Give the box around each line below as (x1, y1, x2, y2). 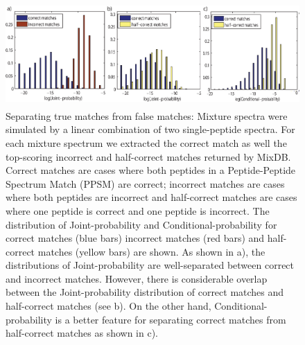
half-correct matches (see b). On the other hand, (6, 299, 211, 313)
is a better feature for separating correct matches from (55, 312, 286, 326)
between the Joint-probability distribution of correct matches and (6, 285, 284, 299)
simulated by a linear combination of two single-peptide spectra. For (6, 122, 295, 136)
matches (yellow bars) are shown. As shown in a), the (37, 244, 265, 258)
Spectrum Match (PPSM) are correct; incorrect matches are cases (6, 176, 285, 191)
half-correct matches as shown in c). (6, 326, 158, 340)
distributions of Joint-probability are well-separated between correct (6, 258, 295, 272)
